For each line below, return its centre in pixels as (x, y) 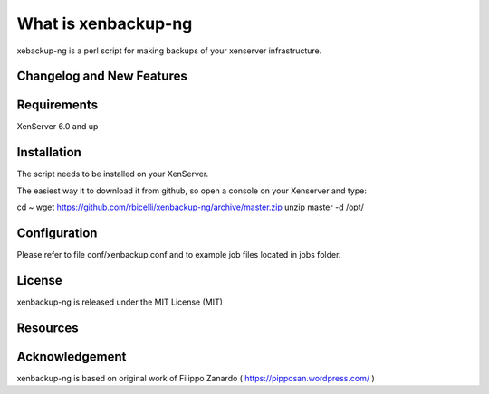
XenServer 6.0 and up (58, 127)
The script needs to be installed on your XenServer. (113, 174)
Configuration (57, 233)
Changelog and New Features (102, 76)
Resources (48, 328)
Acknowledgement (72, 356)
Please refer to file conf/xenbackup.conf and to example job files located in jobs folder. (179, 255)
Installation (49, 152)
